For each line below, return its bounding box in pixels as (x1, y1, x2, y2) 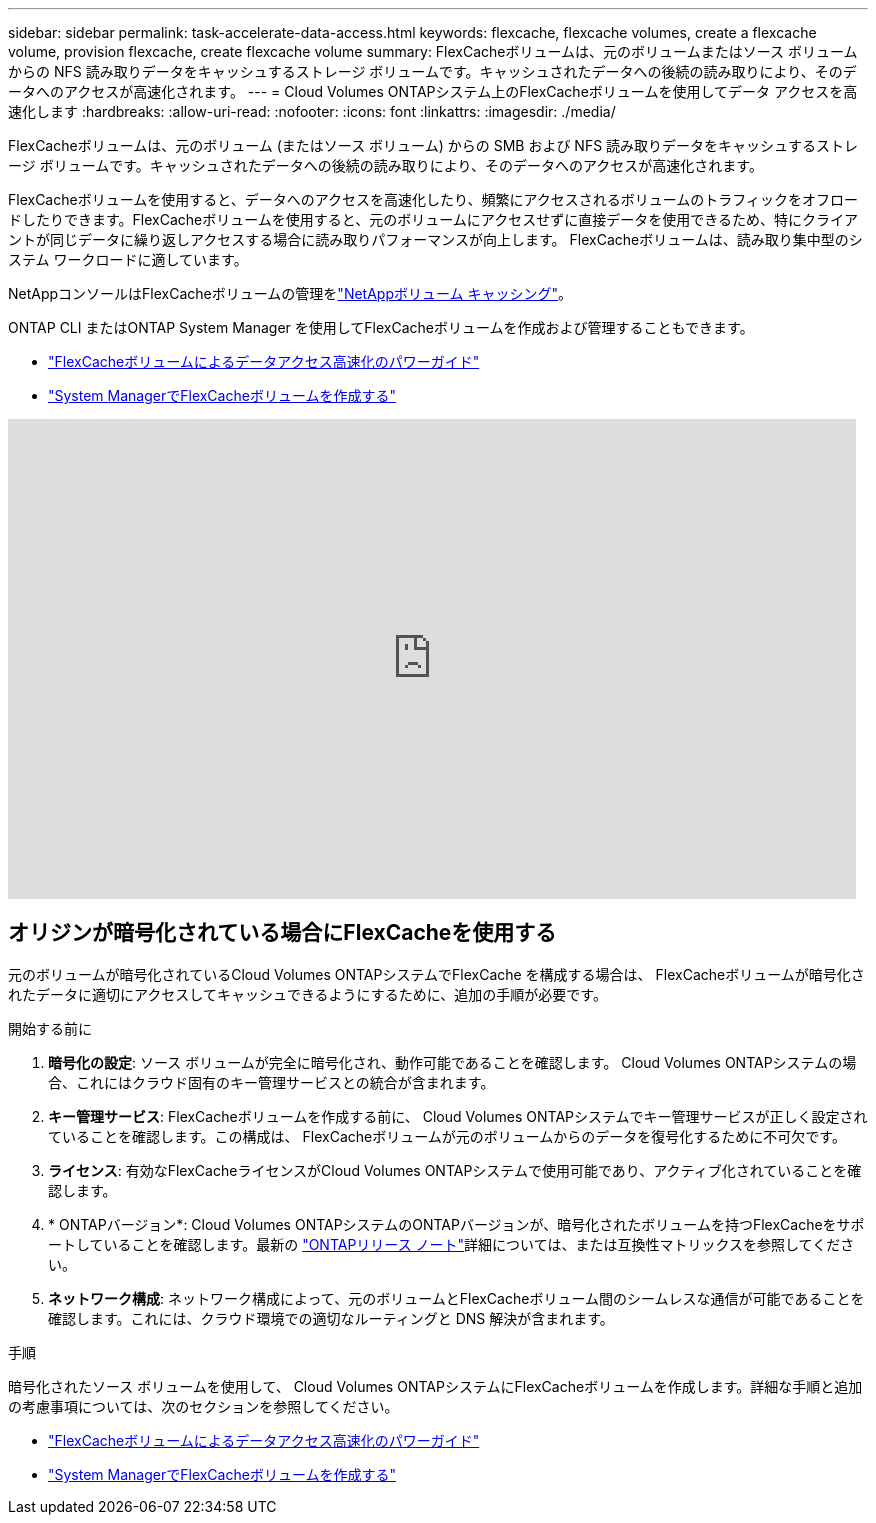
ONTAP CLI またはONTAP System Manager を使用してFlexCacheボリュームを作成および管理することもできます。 (8, 319, 754, 336)
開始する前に (8, 1019, 92, 1037)
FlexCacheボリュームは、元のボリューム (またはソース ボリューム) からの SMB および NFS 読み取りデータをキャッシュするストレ (8, 137, 859, 154)
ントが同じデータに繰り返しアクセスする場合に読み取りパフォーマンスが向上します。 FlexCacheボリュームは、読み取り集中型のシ (8, 231, 863, 248)
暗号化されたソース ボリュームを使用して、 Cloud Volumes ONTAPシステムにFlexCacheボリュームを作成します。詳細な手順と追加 (8, 1377, 863, 1395)
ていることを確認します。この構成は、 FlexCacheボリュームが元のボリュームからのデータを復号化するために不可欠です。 (48, 1127, 846, 1145)
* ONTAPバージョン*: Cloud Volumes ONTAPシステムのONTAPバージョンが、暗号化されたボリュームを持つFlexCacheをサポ (48, 1215, 865, 1233)
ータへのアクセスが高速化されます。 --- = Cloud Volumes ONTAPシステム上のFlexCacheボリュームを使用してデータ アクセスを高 (8, 83, 858, 100)
